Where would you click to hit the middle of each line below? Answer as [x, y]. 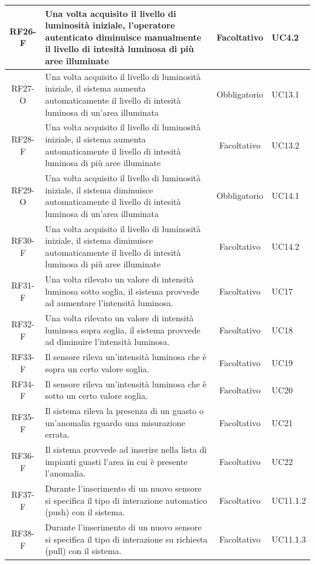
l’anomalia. [65, 473]
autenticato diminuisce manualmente [123, 37]
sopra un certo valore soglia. [97, 368]
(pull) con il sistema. [83, 551]
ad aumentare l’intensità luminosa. [109, 303]
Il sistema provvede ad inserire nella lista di [126, 450]
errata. [57, 434]
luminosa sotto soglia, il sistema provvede [122, 291]
